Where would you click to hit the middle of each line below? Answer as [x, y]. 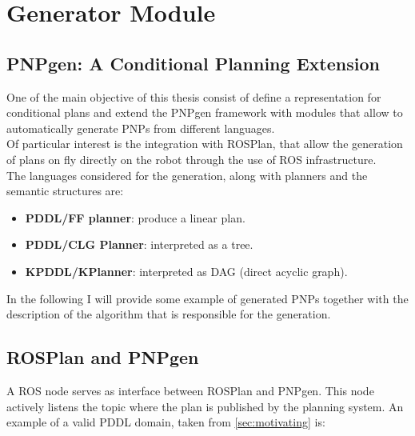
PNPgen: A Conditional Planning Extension [193, 63]
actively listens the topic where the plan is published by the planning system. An [205, 406]
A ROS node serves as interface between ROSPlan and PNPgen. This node [190, 390]
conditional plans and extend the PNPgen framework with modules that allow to [205, 112]
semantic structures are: [65, 191]
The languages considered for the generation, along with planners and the [187, 175]
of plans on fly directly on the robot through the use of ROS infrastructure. [192, 159]
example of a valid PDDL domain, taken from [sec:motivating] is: [166, 422]
